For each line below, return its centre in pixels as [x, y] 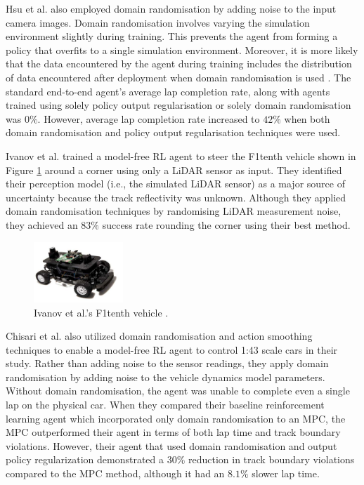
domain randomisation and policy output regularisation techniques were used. [173, 132]
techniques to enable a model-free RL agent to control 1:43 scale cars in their [172, 349]
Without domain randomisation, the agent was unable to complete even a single [178, 391]
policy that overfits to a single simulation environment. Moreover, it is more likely [182, 49]
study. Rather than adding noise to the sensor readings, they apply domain [167, 363]
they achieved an [42, 224]
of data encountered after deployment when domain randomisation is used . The [178, 77]
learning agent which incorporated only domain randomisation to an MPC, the [176, 418]
